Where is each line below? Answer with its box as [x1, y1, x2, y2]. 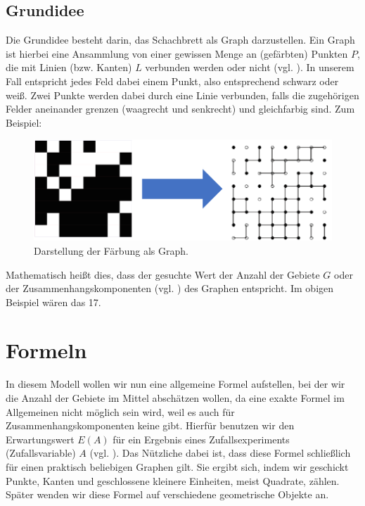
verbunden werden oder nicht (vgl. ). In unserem [145, 60, 354, 75]
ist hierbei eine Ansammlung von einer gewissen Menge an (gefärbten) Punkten [6, 46, 348, 61]
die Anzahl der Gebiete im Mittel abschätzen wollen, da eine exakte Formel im [6, 391, 345, 405]
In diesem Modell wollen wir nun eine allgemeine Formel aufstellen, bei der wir [6, 377, 345, 391]
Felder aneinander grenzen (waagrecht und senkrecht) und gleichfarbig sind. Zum [6, 101, 355, 116]
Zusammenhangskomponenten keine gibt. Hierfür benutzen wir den [6, 418, 295, 433]
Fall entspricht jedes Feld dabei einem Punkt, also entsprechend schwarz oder [6, 73, 339, 88]
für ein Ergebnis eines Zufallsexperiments [113, 431, 290, 446]
